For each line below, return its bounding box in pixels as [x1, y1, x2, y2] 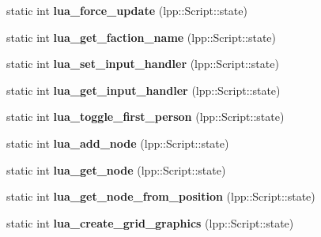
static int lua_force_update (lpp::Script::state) [6, 2, 247, 18]
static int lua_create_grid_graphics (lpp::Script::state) [6, 214, 294, 231]
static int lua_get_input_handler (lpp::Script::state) [6, 81, 281, 98]
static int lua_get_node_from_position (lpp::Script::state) [6, 188, 315, 205]
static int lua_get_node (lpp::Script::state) [6, 161, 226, 178]
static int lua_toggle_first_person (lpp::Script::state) [6, 108, 285, 125]
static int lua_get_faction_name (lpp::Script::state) [6, 28, 277, 45]
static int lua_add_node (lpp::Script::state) [6, 134, 229, 151]
